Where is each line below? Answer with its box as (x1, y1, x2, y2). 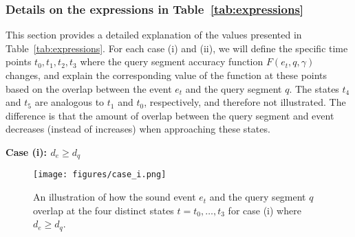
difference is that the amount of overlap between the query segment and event (6, 108, 334, 122)
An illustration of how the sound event (33, 190, 196, 204)
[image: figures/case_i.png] (33, 170, 166, 180)
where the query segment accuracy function (80, 54, 263, 69)
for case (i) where (228, 203, 301, 217)
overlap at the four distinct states (33, 203, 174, 217)
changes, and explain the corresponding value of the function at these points (6, 68, 327, 82)
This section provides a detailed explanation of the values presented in (6, 27, 302, 42)
